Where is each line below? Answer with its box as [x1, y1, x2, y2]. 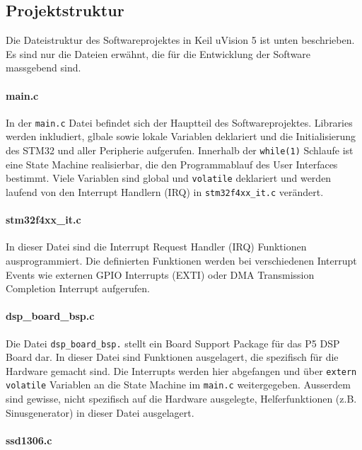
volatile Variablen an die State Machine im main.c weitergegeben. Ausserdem [6, 377, 351, 392]
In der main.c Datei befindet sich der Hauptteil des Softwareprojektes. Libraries [6, 115, 353, 129]
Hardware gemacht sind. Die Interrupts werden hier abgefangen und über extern [6, 363, 357, 378]
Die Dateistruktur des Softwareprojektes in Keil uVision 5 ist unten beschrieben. [6, 33, 355, 47]
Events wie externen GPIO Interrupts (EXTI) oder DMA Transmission [6, 267, 315, 282]
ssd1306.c [6, 432, 52, 447]
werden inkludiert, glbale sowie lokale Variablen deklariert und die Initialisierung [6, 129, 356, 144]
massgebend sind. [6, 60, 81, 75]
